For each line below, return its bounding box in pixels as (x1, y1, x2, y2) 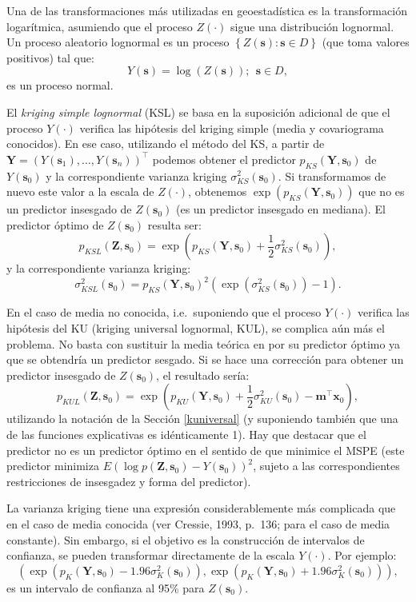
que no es (358, 183, 405, 200)
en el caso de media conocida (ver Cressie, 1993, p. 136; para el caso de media (6, 515, 390, 532)
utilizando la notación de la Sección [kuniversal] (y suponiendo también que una (6, 410, 398, 427)
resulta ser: (147, 216, 202, 233)
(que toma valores (322, 34, 410, 50)
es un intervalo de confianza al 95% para (6, 579, 205, 596)
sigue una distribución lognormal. (230, 18, 394, 34)
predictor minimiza (6, 457, 99, 474)
